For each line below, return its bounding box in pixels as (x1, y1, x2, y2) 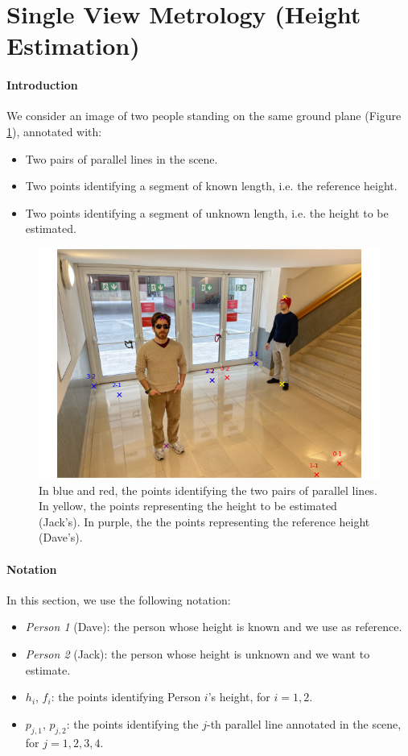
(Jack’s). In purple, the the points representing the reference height (39, 513, 370, 530)
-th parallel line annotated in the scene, (206, 715, 402, 732)
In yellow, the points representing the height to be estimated (39, 497, 337, 514)
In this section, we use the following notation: (6, 591, 231, 608)
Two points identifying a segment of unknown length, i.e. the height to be (25, 204, 389, 221)
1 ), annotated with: (6, 123, 102, 139)
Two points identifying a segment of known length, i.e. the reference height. (25, 177, 398, 194)
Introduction (6, 77, 78, 93)
